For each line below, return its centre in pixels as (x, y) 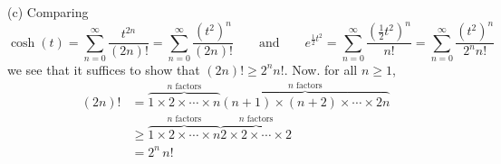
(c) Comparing (48, 12)
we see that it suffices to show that (104, 69)
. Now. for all (321, 69)
